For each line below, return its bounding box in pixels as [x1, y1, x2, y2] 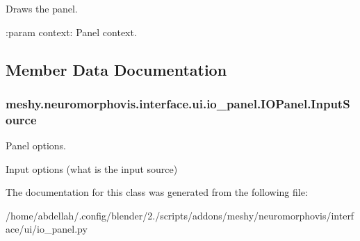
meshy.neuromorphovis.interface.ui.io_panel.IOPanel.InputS [6, 94, 350, 112]
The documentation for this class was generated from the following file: [6, 185, 308, 199]
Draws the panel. [6, 1, 78, 15]
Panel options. [6, 138, 67, 153]
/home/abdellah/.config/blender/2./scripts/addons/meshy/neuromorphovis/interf [6, 208, 354, 222]
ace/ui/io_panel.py [6, 222, 88, 236]
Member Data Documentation [6, 58, 227, 80]
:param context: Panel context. [6, 24, 137, 39]
